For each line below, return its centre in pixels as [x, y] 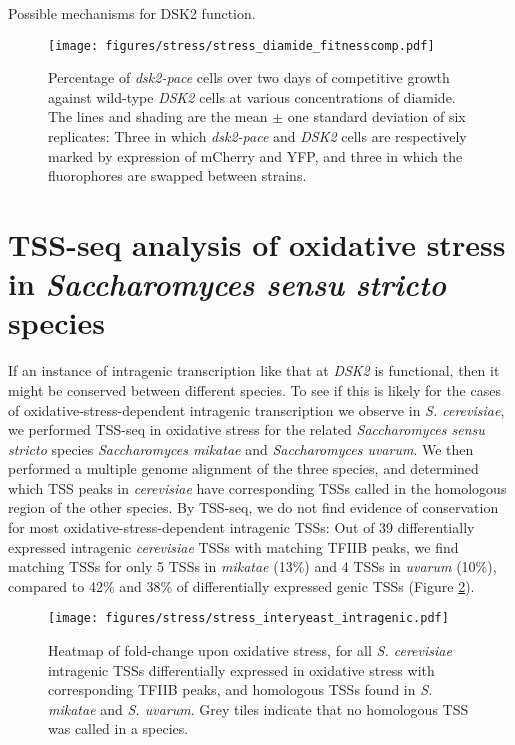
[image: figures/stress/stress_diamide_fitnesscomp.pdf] [241, 45]
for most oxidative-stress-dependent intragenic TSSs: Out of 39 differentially [241, 527]
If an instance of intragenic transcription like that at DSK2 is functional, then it [254, 370]
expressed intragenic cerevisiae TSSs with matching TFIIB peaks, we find [233, 546]
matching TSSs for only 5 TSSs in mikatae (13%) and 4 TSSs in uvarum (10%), [252, 566]
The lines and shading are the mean [158, 116]
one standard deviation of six [376, 116]
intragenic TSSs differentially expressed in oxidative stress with [241, 669]
